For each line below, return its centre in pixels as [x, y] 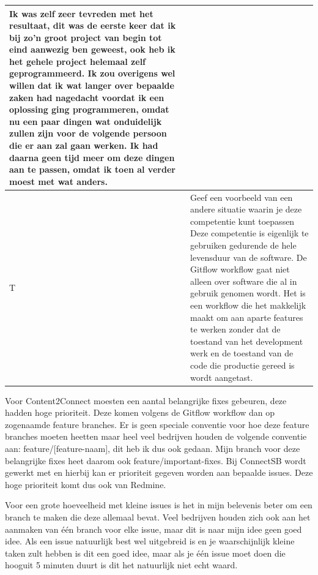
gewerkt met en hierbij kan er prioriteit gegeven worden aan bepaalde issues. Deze [159, 472]
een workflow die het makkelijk [248, 305]
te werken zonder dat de [235, 329]
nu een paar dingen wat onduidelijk [86, 121]
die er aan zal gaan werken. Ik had [84, 145]
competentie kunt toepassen [242, 221]
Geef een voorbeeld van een [242, 197]
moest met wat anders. [58, 181]
